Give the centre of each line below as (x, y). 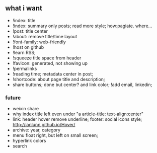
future (13, 98)
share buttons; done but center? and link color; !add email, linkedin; (82, 85)
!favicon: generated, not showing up (50, 63)
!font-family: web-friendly (39, 42)
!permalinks (25, 68)
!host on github (28, 47)
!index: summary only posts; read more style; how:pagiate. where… (82, 26)
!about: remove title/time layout (45, 36)
